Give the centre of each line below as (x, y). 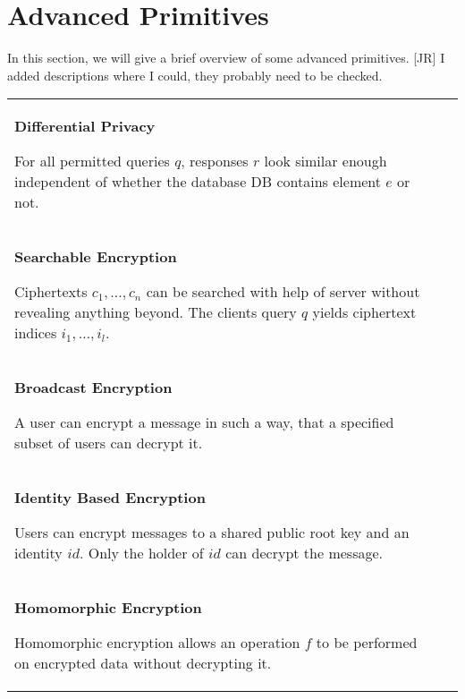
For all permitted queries (92, 161)
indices (36, 333)
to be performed (367, 643)
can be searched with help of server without (283, 292)
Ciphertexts (51, 292)
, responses (215, 161)
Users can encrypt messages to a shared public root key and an (212, 533)
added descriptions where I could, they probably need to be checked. (195, 75)
